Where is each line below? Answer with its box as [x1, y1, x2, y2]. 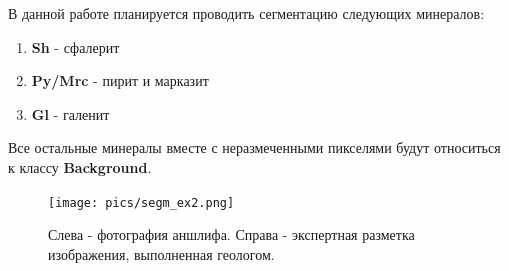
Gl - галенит [31, 103, 110, 124]
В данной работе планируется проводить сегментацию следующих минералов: [8, 3, 485, 23]
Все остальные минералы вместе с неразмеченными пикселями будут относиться [8, 137, 501, 158]
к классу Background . [8, 156, 152, 177]
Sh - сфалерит [31, 36, 120, 57]
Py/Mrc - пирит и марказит [31, 70, 209, 91]
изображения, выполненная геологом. [48, 243, 275, 264]
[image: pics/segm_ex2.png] [48, 195, 235, 210]
